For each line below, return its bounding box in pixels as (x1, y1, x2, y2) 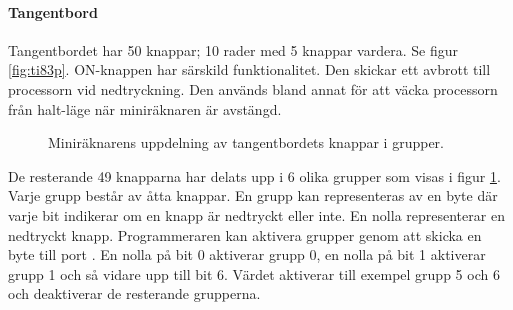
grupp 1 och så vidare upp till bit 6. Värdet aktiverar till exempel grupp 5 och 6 (8, 263, 500, 284)
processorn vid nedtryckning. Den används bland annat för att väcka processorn (8, 78, 498, 99)
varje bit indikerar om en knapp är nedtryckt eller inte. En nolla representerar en (8, 204, 505, 225)
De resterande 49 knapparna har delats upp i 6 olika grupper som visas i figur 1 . (8, 165, 501, 186)
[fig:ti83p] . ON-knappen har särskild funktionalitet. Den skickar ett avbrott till (8, 59, 491, 80)
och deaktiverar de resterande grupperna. (8, 283, 261, 304)
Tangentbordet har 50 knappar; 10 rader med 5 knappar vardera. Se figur (8, 39, 458, 60)
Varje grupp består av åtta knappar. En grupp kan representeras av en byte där (8, 185, 498, 206)
